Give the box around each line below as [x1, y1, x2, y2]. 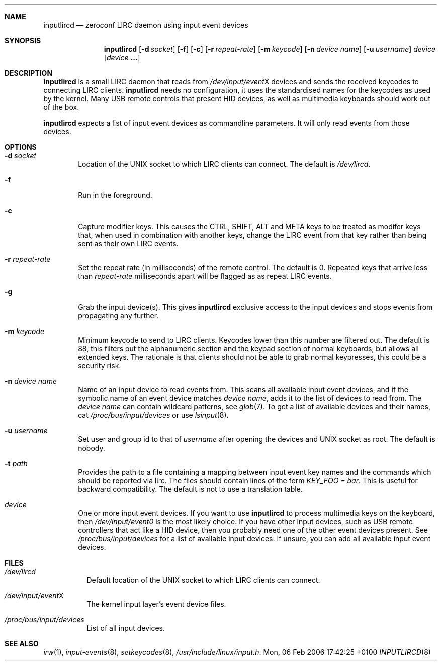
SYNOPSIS [5, 36, 41, 45]
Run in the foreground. [78, 191, 152, 199]
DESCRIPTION [5, 69, 53, 77]
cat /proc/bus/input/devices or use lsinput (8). [78, 411, 229, 419]
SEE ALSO [5, 639, 39, 648]
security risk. [78, 361, 121, 370]
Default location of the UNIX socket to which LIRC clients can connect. [86, 576, 320, 584]
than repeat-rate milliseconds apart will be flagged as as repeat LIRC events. [78, 272, 332, 280]
